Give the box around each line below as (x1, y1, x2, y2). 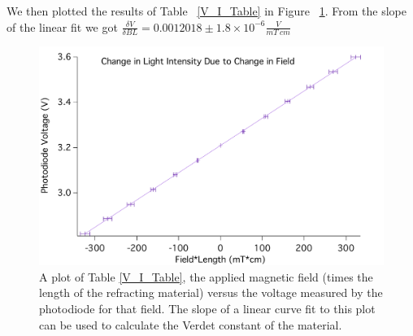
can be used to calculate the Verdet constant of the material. (39, 316, 342, 333)
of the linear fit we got (7, 18, 118, 35)
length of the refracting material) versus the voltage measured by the (39, 284, 383, 301)
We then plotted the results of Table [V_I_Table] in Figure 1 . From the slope (7, 2, 406, 19)
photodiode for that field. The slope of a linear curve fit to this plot (39, 299, 376, 316)
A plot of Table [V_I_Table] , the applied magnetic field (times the (39, 268, 373, 285)
